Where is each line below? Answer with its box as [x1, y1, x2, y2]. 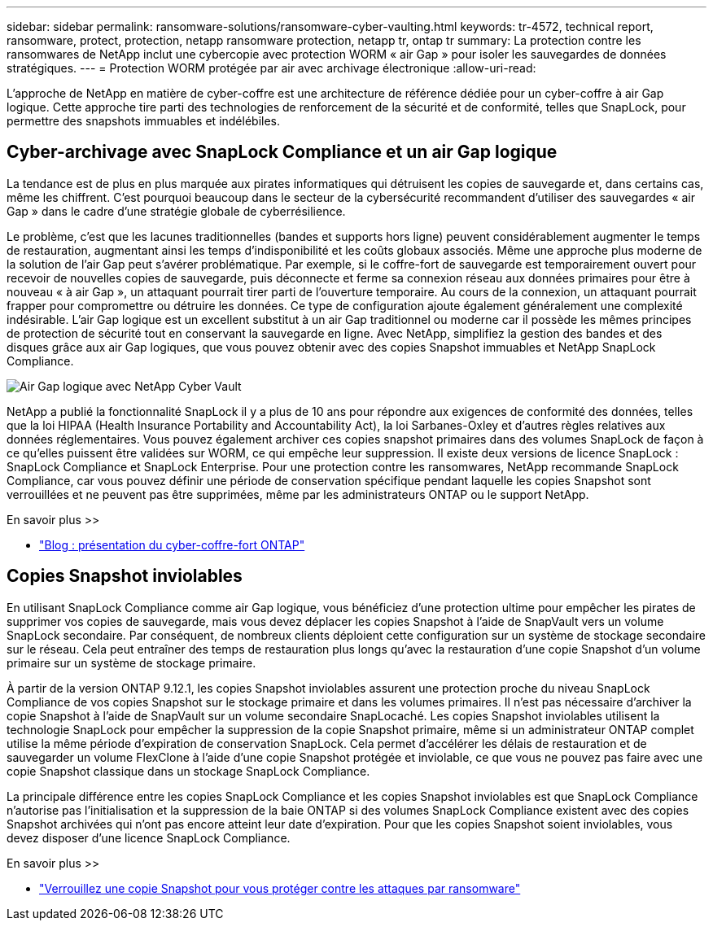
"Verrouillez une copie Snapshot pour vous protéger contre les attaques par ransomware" [39, 881, 521, 895]
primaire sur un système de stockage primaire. [7, 655, 256, 670]
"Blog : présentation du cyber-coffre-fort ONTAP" [39, 537, 305, 552]
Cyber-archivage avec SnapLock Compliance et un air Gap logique [7, 142, 558, 163]
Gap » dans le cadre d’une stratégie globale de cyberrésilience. [7, 203, 346, 218]
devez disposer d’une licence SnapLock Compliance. [7, 830, 291, 845]
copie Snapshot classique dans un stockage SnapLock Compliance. [7, 763, 370, 778]
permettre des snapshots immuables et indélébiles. [7, 114, 281, 128]
